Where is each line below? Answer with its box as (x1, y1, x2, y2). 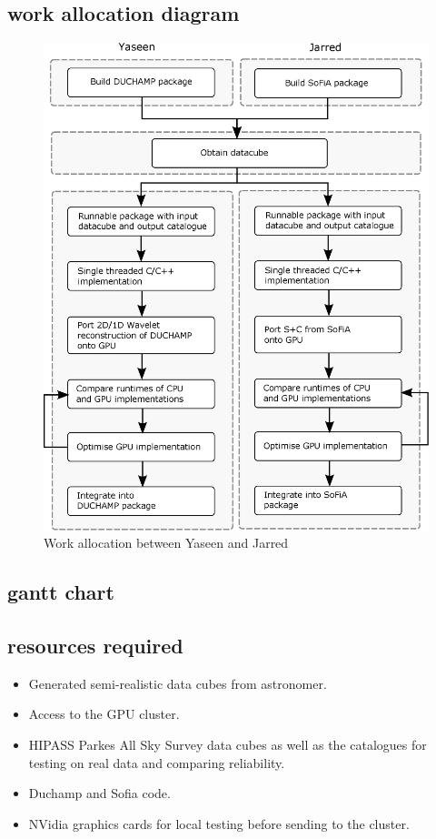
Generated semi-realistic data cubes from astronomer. (28, 673, 327, 692)
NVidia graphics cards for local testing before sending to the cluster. (28, 814, 410, 833)
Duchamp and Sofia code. (28, 783, 171, 803)
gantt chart (7, 578, 114, 606)
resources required (7, 631, 183, 659)
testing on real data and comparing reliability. (28, 753, 285, 772)
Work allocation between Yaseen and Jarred (44, 533, 289, 552)
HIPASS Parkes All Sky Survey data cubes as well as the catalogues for (28, 734, 427, 753)
